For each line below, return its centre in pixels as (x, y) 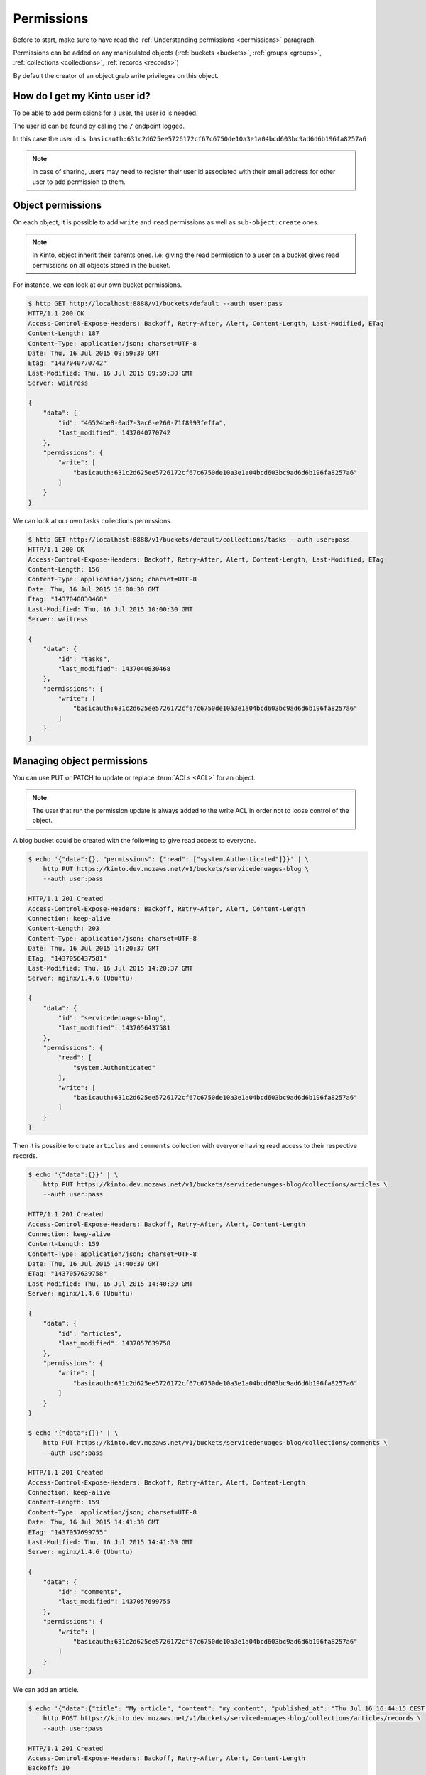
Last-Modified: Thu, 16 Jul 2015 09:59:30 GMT (110, 373)
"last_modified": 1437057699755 (114, 1602)
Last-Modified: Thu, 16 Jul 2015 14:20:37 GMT (110, 968)
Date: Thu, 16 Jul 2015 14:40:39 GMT (94, 1264)
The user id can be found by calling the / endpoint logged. (99, 126)
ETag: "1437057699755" (67, 1532)
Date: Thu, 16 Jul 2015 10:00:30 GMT (94, 589)
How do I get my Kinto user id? (82, 96)
